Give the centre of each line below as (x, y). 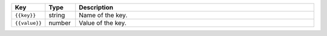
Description (96, 7)
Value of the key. (103, 23)
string (57, 15)
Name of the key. (103, 15)
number (60, 23)
